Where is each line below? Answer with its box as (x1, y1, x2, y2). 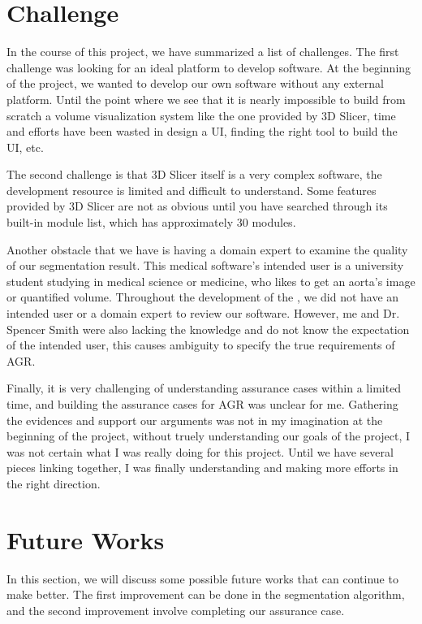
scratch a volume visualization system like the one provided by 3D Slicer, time (6, 106, 396, 123)
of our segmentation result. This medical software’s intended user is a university (6, 257, 404, 274)
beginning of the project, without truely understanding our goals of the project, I (6, 427, 411, 444)
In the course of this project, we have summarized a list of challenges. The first (6, 43, 399, 60)
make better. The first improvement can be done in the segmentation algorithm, (6, 586, 405, 603)
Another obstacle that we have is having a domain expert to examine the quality (6, 240, 408, 258)
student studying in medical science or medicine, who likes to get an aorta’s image (6, 272, 416, 289)
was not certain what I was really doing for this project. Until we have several (6, 443, 394, 460)
